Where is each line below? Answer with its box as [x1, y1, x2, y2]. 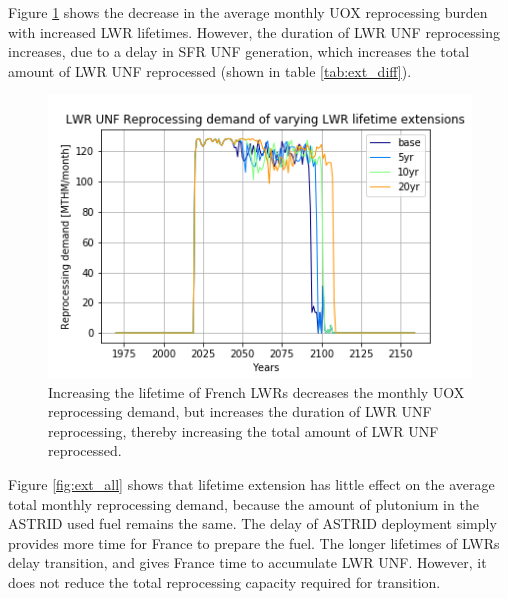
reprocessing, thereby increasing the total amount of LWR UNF [48, 420, 439, 441]
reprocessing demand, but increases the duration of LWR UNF [48, 401, 432, 422]
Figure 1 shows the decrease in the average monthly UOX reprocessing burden [8, 2, 488, 22]
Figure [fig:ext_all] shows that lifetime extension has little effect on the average [8, 474, 495, 494]
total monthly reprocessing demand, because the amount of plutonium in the [8, 493, 479, 514]
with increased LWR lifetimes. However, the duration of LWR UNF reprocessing [8, 21, 500, 42]
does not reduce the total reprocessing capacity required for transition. [8, 571, 441, 592]
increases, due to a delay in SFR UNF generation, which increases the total [8, 41, 470, 62]
